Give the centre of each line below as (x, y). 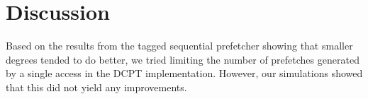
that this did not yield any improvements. (96, 87)
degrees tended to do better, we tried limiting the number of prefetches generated (183, 59)
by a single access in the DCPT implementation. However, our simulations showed (184, 73)
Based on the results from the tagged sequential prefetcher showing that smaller (179, 46)
